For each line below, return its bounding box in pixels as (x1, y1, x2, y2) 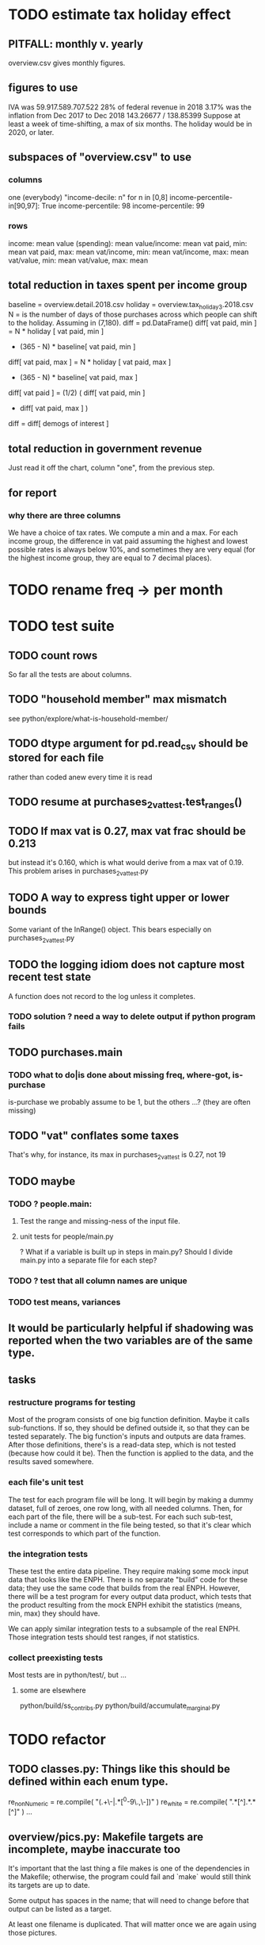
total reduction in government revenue (8, 442, 203, 455)
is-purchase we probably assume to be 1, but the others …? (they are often (8, 1097, 251, 1107)
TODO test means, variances (8, 1297, 121, 1308)
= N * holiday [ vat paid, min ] (8, 327, 104, 336)
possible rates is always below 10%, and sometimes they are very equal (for (8, 544, 256, 554)
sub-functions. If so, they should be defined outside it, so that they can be (8, 1423, 250, 1433)
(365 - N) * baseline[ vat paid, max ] (19, 373, 138, 382)
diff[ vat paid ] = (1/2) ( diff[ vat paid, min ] (8, 388, 146, 398)
